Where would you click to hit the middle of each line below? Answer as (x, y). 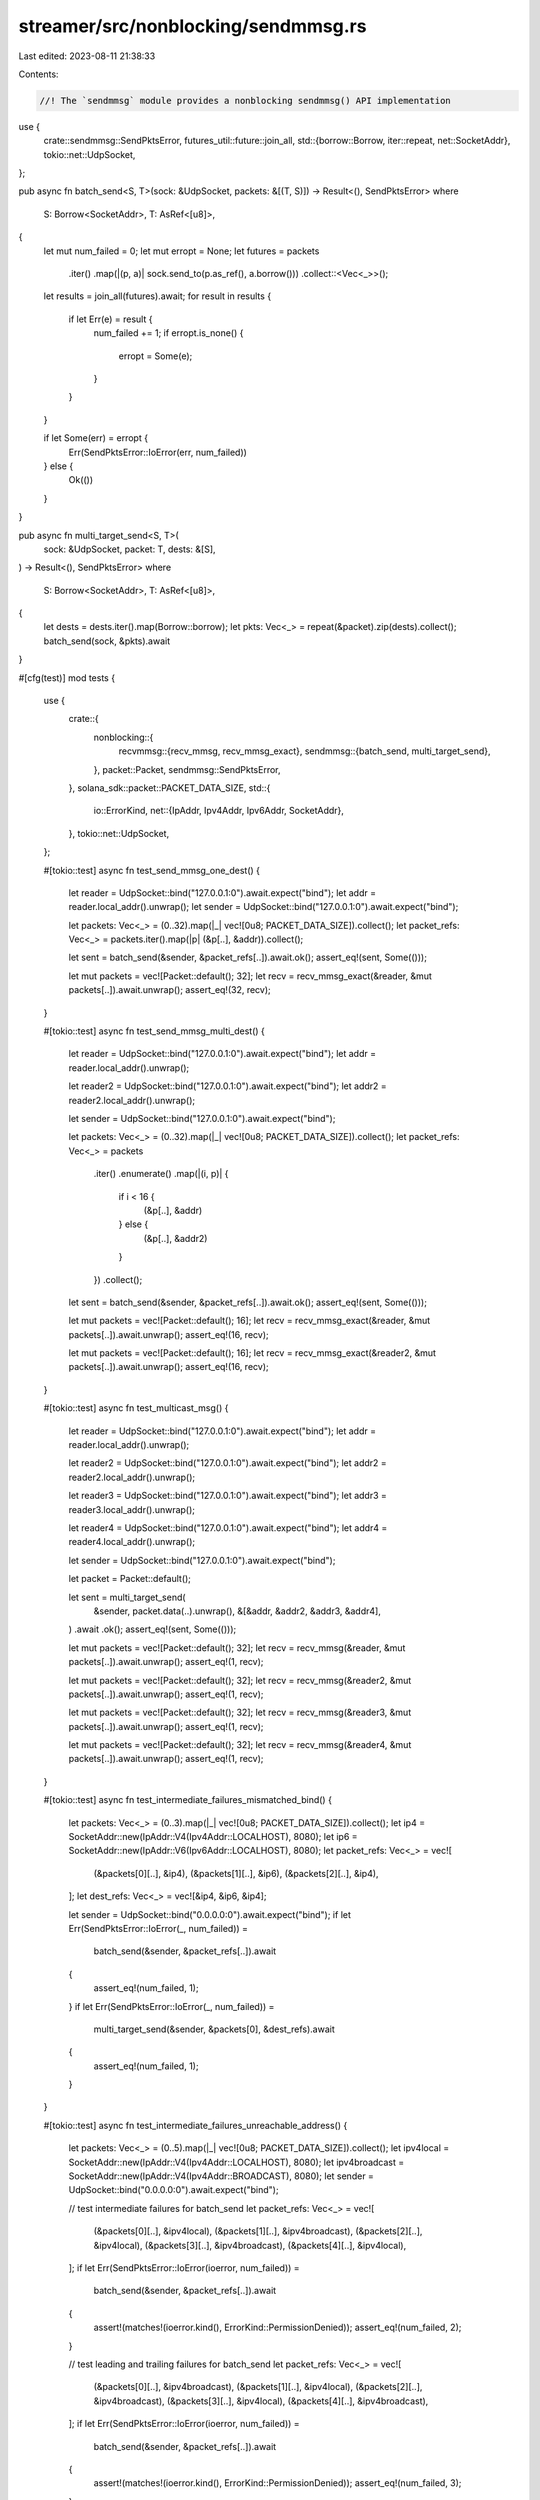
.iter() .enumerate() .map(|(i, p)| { (161, 1174)
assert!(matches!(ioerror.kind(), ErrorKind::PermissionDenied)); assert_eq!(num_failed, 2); (277, 2327)
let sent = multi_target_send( (127, 1597)
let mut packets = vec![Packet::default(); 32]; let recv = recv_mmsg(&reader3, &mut (240, 1712)
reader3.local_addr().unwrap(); (131, 1509)
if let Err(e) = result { (110, 319)
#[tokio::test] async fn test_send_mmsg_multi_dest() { (154, 1031)
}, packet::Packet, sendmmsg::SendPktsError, (187, 769)
